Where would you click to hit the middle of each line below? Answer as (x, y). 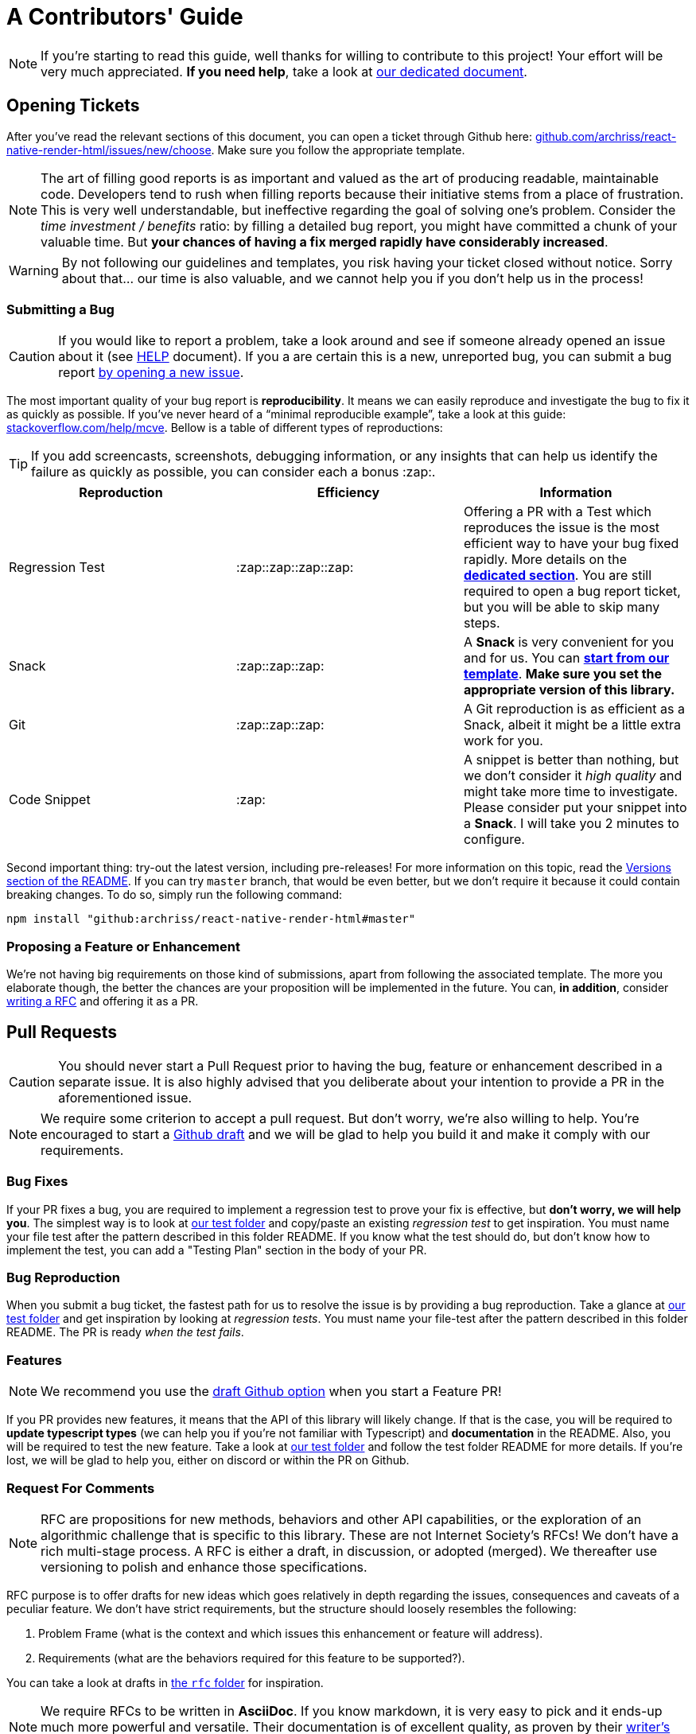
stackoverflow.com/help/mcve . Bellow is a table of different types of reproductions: (225, 428)
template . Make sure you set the (563, 674)
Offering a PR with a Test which (557, 512)
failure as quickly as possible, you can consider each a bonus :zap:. (233, 472)
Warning (34, 270)
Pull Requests (62, 1032)
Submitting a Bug (60, 309)
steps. (482, 623)
